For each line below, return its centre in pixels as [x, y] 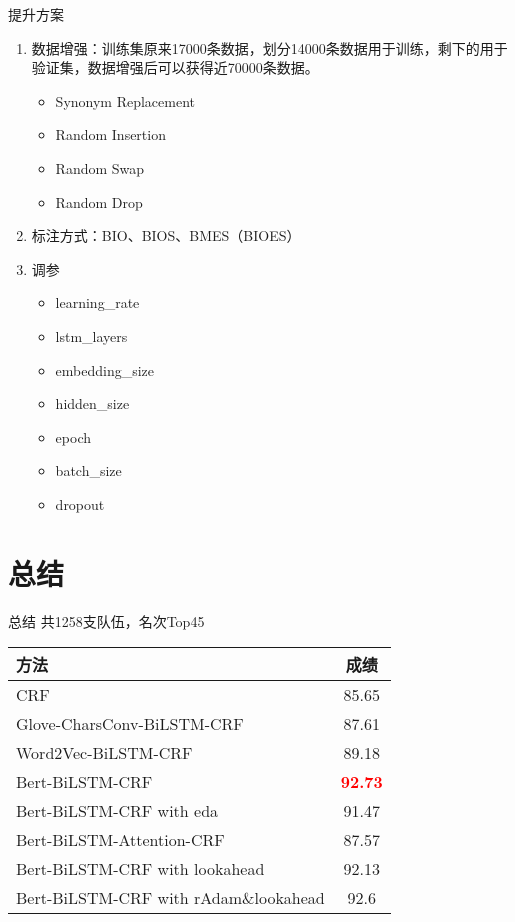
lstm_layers [91, 335]
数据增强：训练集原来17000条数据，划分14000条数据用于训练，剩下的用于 [269, 47]
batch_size [88, 470]
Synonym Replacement [125, 100]
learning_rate [97, 302]
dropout [80, 503]
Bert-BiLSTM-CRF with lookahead [140, 869]
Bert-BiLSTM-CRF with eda [117, 811]
